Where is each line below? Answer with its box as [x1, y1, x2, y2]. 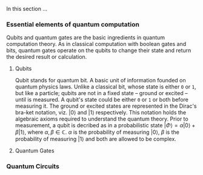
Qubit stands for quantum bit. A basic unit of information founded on [15, 77, 186, 84]
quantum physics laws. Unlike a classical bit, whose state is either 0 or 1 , [15, 83, 197, 90]
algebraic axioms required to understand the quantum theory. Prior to [15, 115, 189, 123]
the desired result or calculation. [6, 53, 87, 61]
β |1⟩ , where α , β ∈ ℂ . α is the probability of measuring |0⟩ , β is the [15, 128, 180, 136]
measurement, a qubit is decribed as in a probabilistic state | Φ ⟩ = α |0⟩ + [15, 122, 196, 129]
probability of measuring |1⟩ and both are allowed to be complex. [15, 136, 177, 143]
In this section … [6, 5, 47, 12]
